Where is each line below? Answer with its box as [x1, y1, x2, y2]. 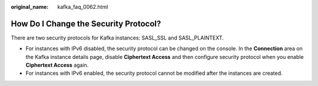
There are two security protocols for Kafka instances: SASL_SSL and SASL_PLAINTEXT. [11, 34, 224, 41]
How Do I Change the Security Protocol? [11, 18, 161, 29]
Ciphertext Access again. [25, 62, 89, 69]
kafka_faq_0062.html [57, 4, 108, 10]
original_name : [11, 4, 49, 10]
